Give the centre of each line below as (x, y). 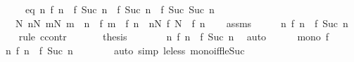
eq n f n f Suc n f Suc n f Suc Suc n (120, 9)
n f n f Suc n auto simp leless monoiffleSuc (125, 50)
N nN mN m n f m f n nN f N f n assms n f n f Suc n (182, 23)
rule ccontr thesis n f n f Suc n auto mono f (174, 37)
